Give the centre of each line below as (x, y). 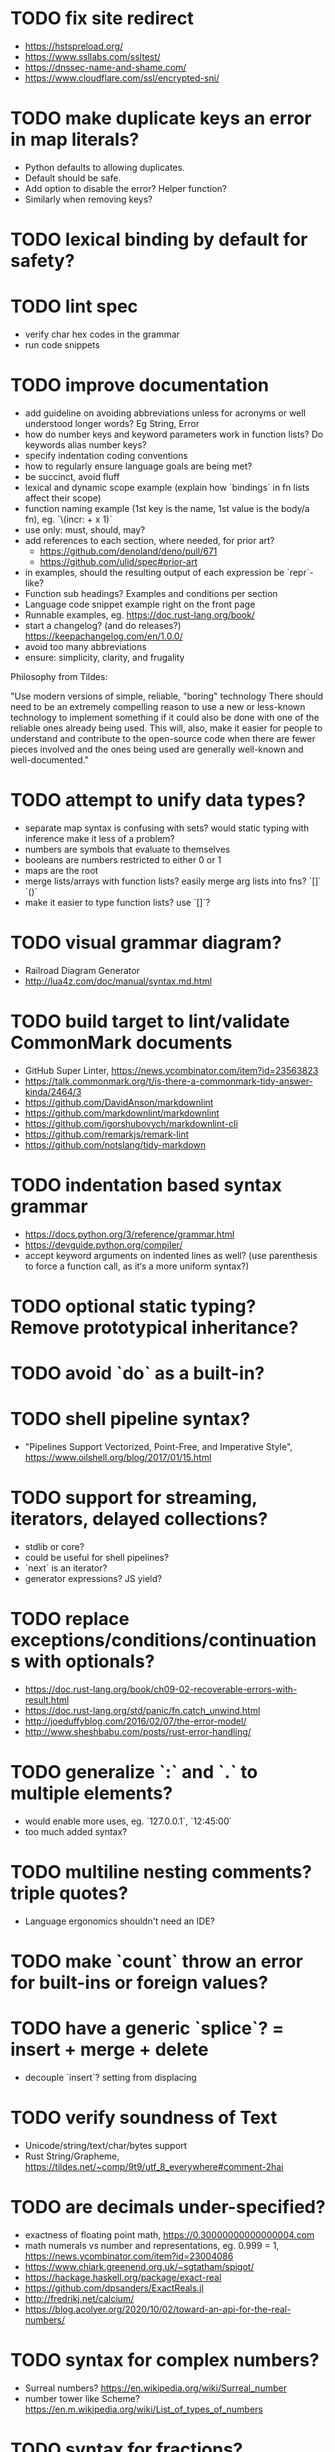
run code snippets (62, 345)
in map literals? (75, 139)
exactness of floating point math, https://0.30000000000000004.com (169, 2234)
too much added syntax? (76, 1831)
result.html (47, 1699)
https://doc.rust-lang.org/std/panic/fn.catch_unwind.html (142, 1710)
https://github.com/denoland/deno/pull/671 (128, 551)
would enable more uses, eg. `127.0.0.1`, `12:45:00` (128, 1821)
